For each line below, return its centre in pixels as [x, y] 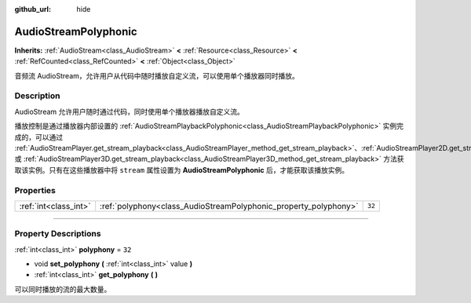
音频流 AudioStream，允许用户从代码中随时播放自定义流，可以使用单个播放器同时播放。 [157, 75]
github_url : [33, 9]
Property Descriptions [58, 234]
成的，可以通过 [38, 137]
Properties [35, 190]
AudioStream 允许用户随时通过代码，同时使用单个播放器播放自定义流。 [130, 111]
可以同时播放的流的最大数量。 [63, 289]
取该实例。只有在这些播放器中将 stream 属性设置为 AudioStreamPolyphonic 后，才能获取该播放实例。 [182, 170]
